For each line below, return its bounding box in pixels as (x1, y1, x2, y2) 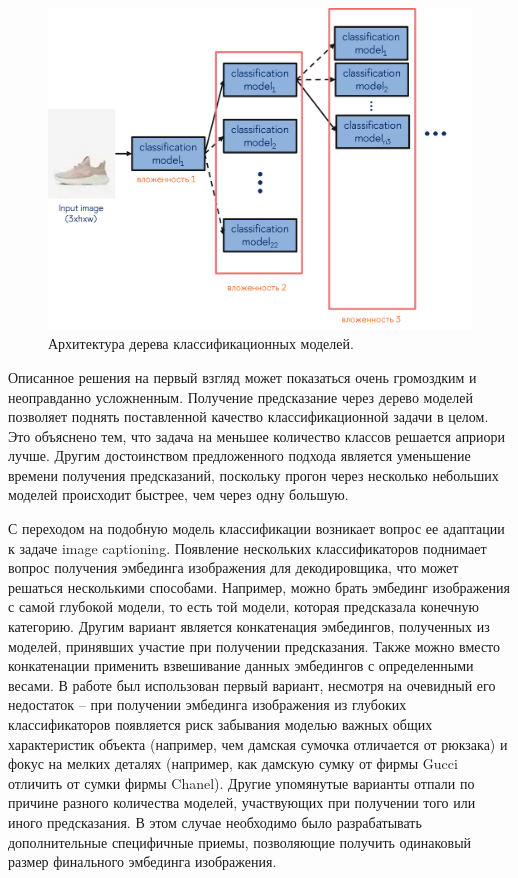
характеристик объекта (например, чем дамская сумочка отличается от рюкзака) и (8, 733, 508, 754)
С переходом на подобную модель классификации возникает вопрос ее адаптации (8, 518, 505, 539)
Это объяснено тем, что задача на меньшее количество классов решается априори (8, 425, 506, 446)
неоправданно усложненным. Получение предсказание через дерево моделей (8, 386, 474, 407)
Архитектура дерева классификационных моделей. (48, 333, 354, 354)
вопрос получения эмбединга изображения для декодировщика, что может (8, 557, 459, 578)
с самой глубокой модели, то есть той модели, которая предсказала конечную (8, 596, 479, 617)
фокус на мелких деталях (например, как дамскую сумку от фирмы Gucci (8, 753, 458, 774)
